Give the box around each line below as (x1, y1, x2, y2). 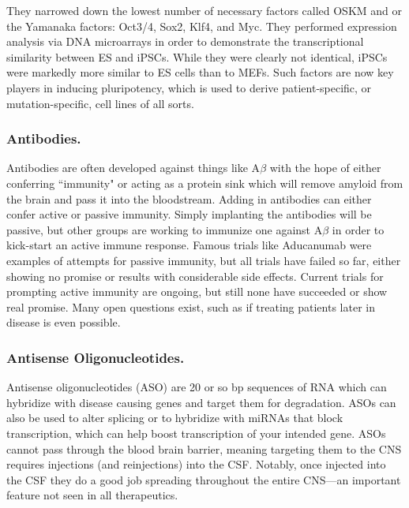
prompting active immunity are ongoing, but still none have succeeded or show (6, 283, 388, 300)
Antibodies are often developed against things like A (6, 159, 261, 176)
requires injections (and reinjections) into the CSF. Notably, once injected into (6, 456, 386, 473)
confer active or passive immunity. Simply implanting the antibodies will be (6, 206, 372, 222)
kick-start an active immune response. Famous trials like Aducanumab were (6, 237, 372, 253)
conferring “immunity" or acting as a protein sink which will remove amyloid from (6, 174, 403, 191)
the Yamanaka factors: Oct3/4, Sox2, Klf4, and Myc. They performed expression (6, 17, 397, 34)
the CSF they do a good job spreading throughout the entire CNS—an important (6, 471, 401, 487)
